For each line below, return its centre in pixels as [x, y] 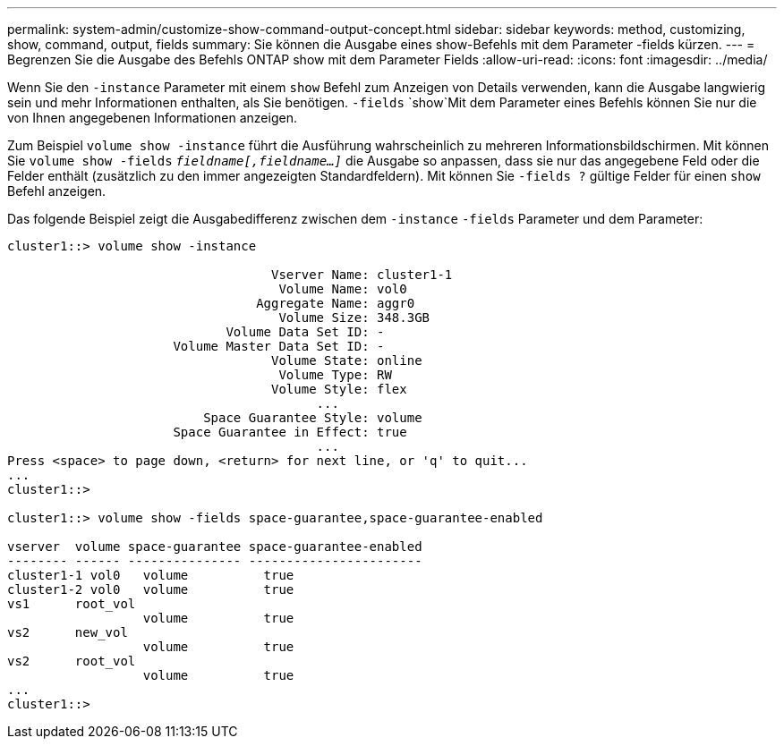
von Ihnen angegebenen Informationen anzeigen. [152, 118]
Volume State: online [347, 360]
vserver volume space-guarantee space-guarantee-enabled [215, 547]
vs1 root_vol [72, 604]
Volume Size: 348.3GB [354, 318]
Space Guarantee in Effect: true [290, 432]
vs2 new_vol [68, 632]
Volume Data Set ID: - [305, 332]
